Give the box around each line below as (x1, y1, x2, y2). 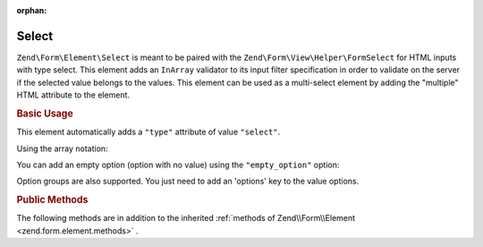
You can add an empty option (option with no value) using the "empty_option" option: (16, 159, 340, 170)
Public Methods (16, 193, 89, 206)
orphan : (16, 5, 47, 15)
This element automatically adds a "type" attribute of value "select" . (16, 126, 281, 138)
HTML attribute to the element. (16, 89, 130, 100)
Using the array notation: (16, 143, 108, 154)
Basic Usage (16, 107, 73, 120)
